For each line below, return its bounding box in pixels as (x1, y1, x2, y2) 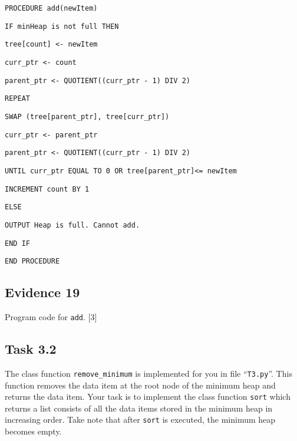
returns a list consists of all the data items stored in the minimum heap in (5, 401, 273, 414)
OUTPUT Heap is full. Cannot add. (5, 220, 140, 229)
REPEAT (5, 94, 30, 103)
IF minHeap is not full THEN (5, 22, 119, 31)
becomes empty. (5, 425, 62, 437)
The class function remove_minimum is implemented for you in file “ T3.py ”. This (5, 367, 292, 379)
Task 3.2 (5, 340, 57, 358)
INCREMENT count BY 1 (5, 185, 90, 193)
